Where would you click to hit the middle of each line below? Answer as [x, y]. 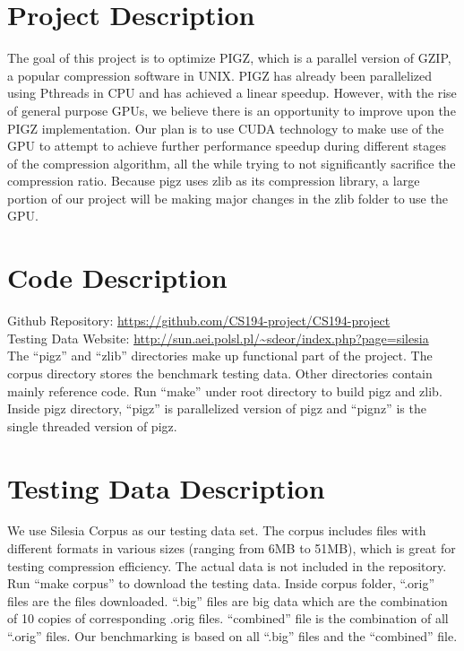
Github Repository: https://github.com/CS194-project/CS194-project [199, 321]
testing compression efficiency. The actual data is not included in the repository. [227, 565]
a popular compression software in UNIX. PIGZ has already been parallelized [220, 75]
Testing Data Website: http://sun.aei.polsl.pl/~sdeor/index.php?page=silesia [218, 338]
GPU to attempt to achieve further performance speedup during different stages [227, 146]
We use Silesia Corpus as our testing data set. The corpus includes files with [217, 530]
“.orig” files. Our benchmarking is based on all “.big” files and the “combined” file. [232, 636]
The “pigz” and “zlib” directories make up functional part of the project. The [220, 356]
